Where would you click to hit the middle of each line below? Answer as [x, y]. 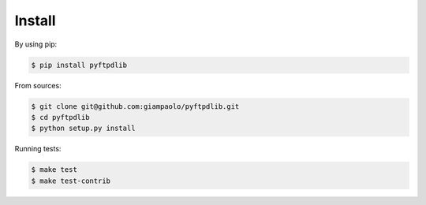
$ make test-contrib [71, 181]
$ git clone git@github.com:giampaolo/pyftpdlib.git [135, 106]
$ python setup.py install [83, 129]
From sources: [38, 85]
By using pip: [36, 44]
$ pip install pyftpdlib [79, 65]
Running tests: [38, 149]
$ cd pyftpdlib [60, 117]
